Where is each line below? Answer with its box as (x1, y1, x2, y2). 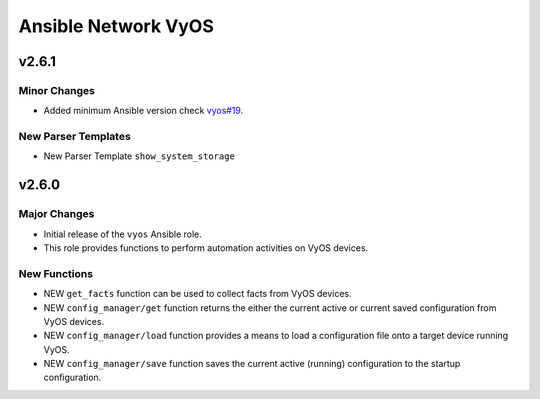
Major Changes (18, 207, 95, 221)
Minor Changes (18, 83, 95, 97)
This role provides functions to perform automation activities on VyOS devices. (43, 242, 369, 254)
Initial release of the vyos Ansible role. (43, 228, 202, 240)
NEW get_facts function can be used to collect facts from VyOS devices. (43, 288, 352, 300)
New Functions (18, 266, 94, 280)
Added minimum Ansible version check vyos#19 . (43, 105, 244, 117)
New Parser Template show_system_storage (43, 150, 235, 162)
